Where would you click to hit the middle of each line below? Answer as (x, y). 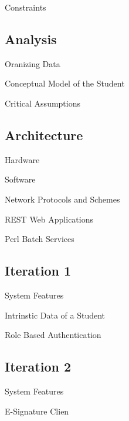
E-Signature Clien (37, 411)
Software (20, 179)
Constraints (26, 7)
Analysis (31, 39)
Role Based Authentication (53, 335)
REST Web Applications (49, 219)
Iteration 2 (38, 367)
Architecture (44, 135)
